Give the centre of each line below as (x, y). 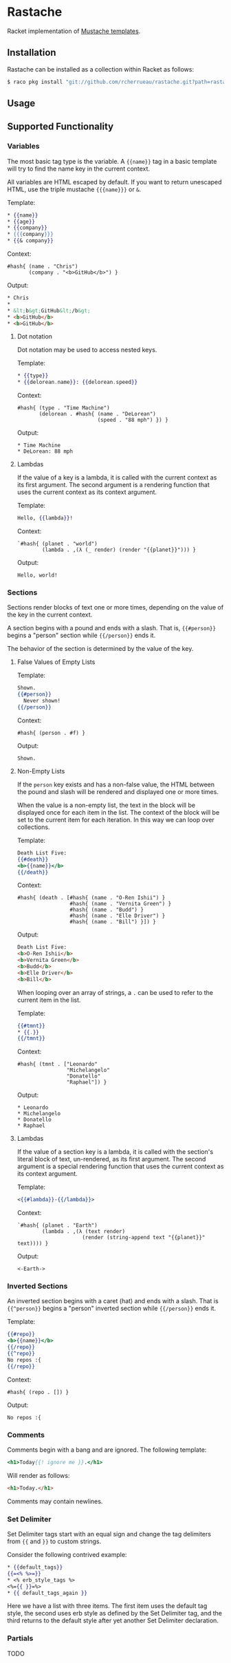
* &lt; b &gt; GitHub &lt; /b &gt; (49, 310)
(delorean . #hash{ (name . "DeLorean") (97, 414)
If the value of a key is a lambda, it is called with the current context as (117, 478)
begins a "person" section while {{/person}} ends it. (81, 635)
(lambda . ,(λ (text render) (84, 1232)
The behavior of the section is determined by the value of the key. (100, 649)
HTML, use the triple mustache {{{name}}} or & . (74, 189)
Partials (20, 1638)
